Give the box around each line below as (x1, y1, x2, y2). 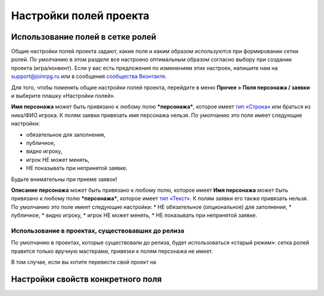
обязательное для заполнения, (26, 131, 106, 138)
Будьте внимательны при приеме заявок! (11, 176, 118, 183)
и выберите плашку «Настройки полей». (11, 92, 115, 99)
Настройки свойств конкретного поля (11, 274, 162, 284)
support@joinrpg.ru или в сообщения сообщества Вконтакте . (11, 73, 167, 80)
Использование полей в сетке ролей (11, 32, 157, 42)
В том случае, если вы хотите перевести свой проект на (11, 258, 157, 266)
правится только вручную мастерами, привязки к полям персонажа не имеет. (11, 247, 213, 255)
